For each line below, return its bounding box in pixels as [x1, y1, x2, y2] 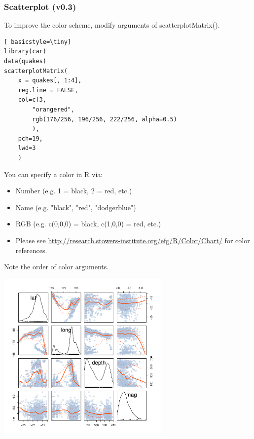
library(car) [4, 48, 46, 55]
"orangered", [32, 106, 75, 113]
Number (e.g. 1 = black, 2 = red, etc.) [15, 185, 132, 196]
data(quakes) [4, 58, 46, 65]
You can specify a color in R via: [4, 169, 103, 179]
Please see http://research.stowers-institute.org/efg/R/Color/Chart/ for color [15, 235, 250, 245]
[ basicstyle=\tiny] [4, 38, 72, 45]
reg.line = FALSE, [18, 86, 78, 94]
